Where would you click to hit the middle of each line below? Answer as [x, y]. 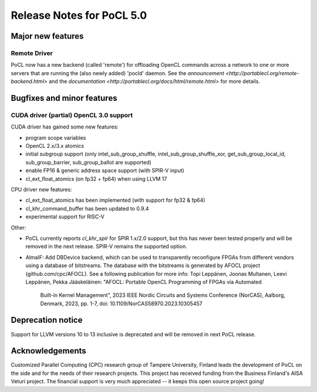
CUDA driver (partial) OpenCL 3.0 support [72, 115]
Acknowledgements [48, 351]
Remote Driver [32, 53]
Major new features [47, 36]
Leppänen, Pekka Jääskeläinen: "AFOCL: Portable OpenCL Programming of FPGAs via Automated [144, 282]
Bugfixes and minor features [64, 98]
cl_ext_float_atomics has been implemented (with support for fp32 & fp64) [115, 200]
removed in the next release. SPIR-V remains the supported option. [106, 246]
